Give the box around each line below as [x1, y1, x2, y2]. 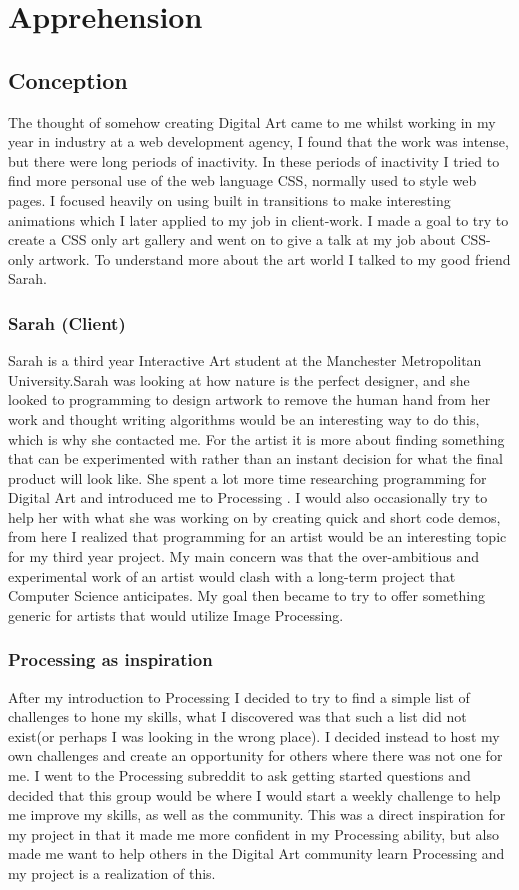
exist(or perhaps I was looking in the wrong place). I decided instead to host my [8, 725, 500, 746]
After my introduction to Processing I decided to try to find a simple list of [8, 686, 470, 707]
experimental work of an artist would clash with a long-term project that [8, 565, 456, 586]
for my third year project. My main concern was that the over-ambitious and [8, 546, 479, 567]
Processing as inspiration [8, 647, 213, 672]
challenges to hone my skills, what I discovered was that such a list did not [8, 706, 467, 727]
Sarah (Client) [8, 310, 126, 335]
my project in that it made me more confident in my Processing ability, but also [8, 823, 499, 844]
